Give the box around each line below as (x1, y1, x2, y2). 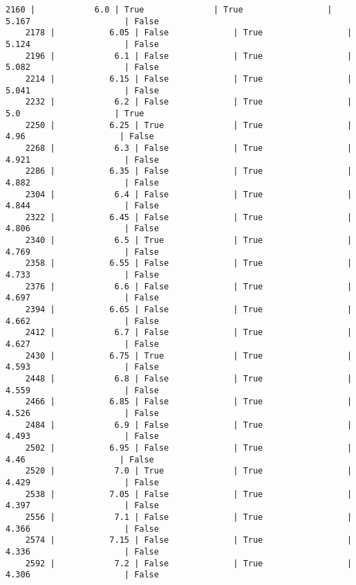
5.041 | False (6, 85, 159, 96)
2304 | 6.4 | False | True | (25, 189, 353, 199)
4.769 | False (6, 246, 159, 257)
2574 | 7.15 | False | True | (25, 535, 353, 546)
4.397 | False (6, 501, 159, 511)
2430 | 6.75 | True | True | (25, 350, 353, 361)
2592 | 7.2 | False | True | (25, 558, 353, 568)
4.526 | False (6, 408, 159, 418)
